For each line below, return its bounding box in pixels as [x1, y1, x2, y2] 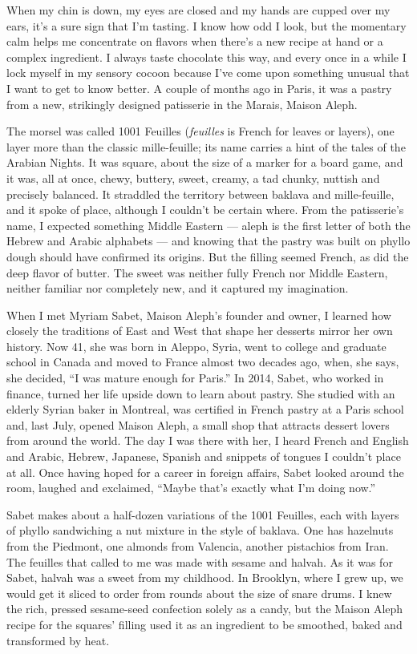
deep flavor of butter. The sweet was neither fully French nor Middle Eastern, [6, 264, 388, 281]
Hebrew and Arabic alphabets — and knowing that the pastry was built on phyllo [6, 232, 411, 249]
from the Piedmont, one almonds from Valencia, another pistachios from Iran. [6, 538, 389, 554]
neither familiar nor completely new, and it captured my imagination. [6, 280, 349, 297]
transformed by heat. [6, 632, 110, 648]
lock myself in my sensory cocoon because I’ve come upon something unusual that [6, 64, 410, 81]
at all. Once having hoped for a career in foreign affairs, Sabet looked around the [6, 463, 404, 480]
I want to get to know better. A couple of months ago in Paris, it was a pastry [6, 79, 392, 96]
